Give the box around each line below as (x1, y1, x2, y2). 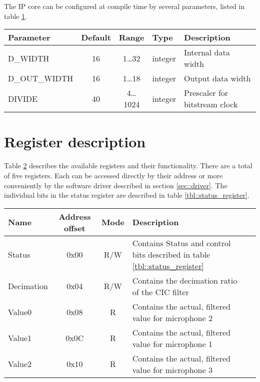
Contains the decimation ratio (132, 274, 237, 286)
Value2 (8, 358, 32, 370)
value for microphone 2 (132, 312, 212, 324)
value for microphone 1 (132, 338, 212, 350)
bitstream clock (184, 98, 238, 110)
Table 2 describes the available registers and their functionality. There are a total (4, 160, 252, 171)
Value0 (8, 306, 32, 318)
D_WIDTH (8, 52, 49, 64)
